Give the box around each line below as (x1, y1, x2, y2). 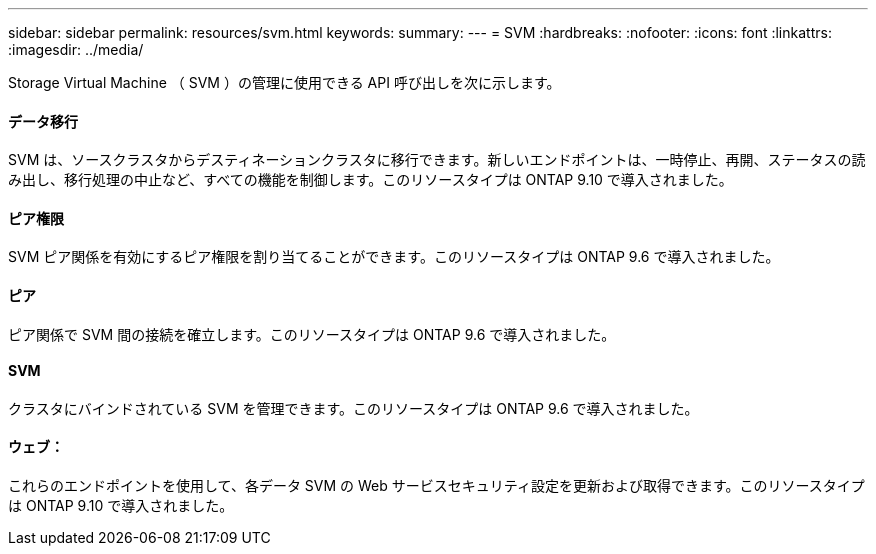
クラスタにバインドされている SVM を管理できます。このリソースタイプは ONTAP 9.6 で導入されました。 (8, 399, 699, 417)
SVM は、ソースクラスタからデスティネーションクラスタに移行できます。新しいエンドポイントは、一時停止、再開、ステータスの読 (8, 151, 866, 169)
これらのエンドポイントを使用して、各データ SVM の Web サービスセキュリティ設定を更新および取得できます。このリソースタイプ (8, 477, 865, 495)
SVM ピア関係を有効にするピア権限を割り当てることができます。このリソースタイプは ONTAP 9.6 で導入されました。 (8, 248, 780, 266)
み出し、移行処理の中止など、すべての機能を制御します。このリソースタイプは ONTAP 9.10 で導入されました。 (8, 171, 733, 189)
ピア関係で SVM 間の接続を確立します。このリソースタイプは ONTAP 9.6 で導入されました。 (8, 325, 616, 343)
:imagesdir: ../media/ (8, 41, 144, 58)
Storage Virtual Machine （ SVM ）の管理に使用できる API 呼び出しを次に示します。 (8, 74, 561, 91)
